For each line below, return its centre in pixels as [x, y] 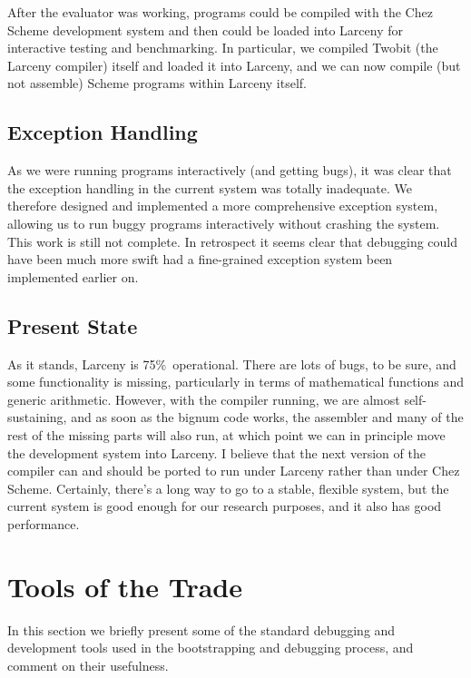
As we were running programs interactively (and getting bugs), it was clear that [230, 170]
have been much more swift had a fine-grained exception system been [200, 259]
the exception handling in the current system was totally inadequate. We [210, 187]
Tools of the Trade [125, 586]
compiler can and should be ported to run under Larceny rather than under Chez [234, 471]
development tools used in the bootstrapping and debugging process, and [211, 648]
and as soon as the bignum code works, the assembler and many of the [267, 417]
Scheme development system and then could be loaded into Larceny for [205, 29]
